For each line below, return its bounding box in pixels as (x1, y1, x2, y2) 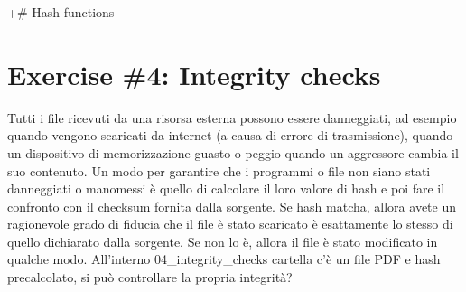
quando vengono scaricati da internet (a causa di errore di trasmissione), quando (7, 126, 453, 145)
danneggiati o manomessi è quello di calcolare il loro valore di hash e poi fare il (7, 179, 445, 198)
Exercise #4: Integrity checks (7, 55, 381, 92)
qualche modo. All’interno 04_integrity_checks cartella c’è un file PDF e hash (7, 250, 441, 268)
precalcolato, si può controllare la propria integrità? (7, 268, 293, 287)
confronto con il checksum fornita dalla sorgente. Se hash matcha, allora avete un (7, 196, 456, 215)
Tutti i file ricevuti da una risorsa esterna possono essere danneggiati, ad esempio (7, 108, 457, 127)
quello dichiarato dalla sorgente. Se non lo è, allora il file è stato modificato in (7, 231, 438, 250)
